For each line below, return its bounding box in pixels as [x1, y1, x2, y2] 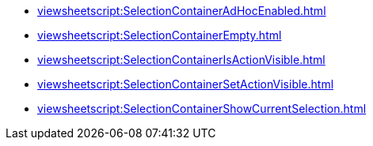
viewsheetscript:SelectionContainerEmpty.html [37, 28, 282, 42]
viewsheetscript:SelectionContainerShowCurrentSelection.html [37, 102, 367, 115]
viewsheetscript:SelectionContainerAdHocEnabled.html [37, 4, 326, 17]
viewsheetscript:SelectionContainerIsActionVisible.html [37, 53, 325, 66]
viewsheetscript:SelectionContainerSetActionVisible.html [37, 77, 334, 91]
